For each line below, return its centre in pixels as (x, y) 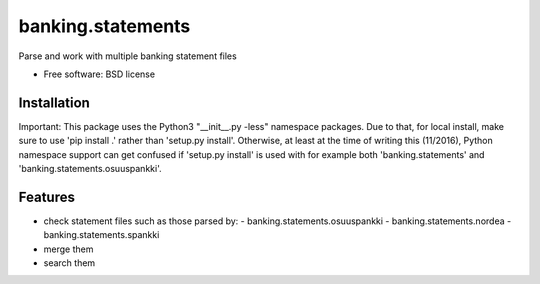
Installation (54, 102)
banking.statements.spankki (101, 235)
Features (46, 196)
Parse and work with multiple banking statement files (127, 56)
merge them (68, 249)
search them (69, 263)
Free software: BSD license (99, 74)
